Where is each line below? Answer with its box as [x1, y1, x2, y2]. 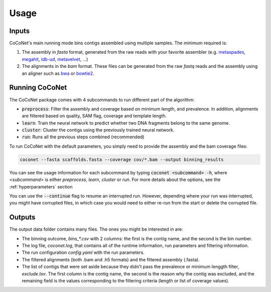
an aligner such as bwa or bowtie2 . [22, 70, 95, 76]
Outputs [9, 213, 36, 222]
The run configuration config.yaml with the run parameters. [22, 249, 145, 256]
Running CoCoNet [9, 83, 67, 92]
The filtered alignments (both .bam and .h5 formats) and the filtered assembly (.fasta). [22, 256, 200, 262]
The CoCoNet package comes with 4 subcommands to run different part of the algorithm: [9, 96, 195, 103]
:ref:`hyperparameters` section [9, 183, 73, 189]
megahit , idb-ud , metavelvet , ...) [22, 56, 88, 62]
